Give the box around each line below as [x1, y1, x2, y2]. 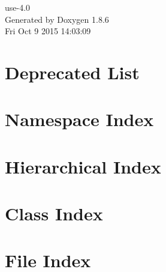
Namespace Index [5, 107, 154, 131]
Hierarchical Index [5, 154, 161, 178]
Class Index [5, 201, 103, 226]
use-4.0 [5, 1, 31, 13]
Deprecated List [5, 59, 140, 84]
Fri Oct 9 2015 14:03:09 [5, 25, 91, 37]
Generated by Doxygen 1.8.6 [5, 13, 109, 25]
